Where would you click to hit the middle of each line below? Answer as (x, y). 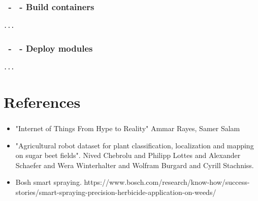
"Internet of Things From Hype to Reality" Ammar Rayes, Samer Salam (128, 128)
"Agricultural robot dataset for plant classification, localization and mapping (135, 145)
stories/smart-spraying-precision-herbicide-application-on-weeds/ (116, 192)
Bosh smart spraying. (49, 182)
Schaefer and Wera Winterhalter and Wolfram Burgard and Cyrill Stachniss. (135, 165)
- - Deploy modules (51, 48)
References (42, 102)
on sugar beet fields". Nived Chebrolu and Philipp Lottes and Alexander (128, 155)
